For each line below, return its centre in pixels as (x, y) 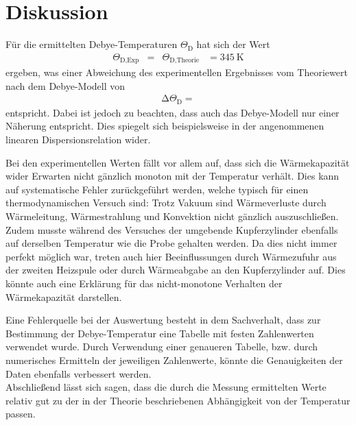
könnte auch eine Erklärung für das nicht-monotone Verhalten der (144, 283)
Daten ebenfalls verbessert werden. (79, 373)
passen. (21, 414)
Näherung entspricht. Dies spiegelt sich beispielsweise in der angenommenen (165, 126)
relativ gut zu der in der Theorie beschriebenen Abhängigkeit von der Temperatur (178, 400)
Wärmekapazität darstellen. (64, 296)
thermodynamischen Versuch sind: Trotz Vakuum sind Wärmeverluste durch (166, 203)
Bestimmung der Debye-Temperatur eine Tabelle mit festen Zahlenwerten (160, 333)
